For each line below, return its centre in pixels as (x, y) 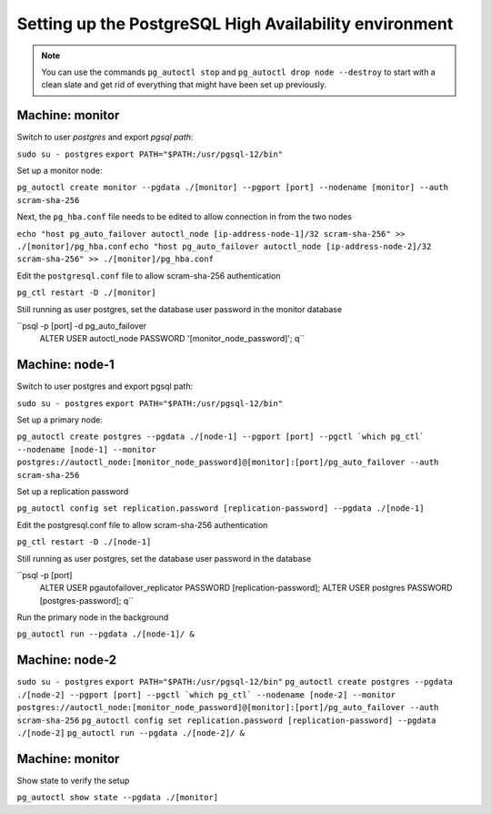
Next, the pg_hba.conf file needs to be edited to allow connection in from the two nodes (184, 217)
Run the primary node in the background (93, 617)
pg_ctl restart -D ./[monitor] (86, 293)
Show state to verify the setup (73, 780)
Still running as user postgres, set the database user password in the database (164, 558)
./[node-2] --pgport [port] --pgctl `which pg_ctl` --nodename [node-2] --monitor (206, 695)
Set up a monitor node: (60, 171)
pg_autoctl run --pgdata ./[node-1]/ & (105, 634)
